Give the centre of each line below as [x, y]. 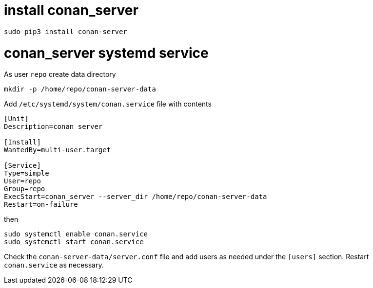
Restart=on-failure [41, 205]
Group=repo [25, 189]
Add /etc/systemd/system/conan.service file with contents [108, 104]
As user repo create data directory [60, 74]
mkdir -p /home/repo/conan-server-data [80, 89]
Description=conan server [53, 127]
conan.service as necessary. [54, 265]
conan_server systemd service [106, 53]
